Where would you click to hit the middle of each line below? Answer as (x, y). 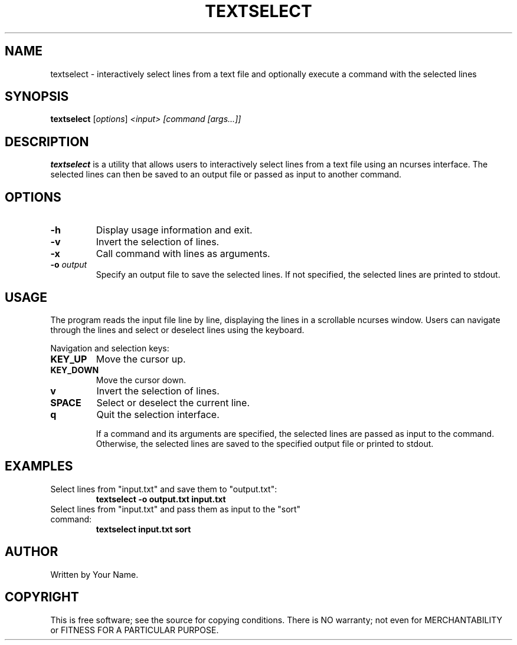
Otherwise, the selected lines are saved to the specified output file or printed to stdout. (265, 443)
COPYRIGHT (42, 597)
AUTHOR (32, 552)
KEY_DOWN (75, 370)
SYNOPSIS (37, 97)
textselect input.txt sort (143, 529)
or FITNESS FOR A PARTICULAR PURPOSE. (135, 630)
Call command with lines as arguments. (183, 254)
